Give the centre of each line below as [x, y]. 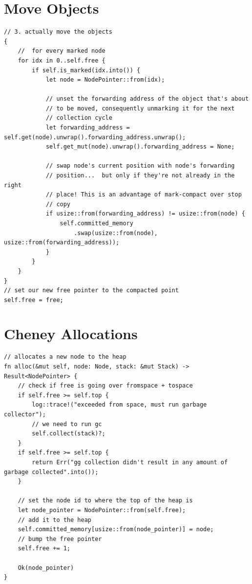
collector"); [25, 415]
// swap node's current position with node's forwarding [140, 166]
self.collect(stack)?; [69, 434]
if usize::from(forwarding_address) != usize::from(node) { [145, 214]
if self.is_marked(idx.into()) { [86, 70]
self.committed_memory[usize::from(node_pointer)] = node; [116, 530]
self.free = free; [34, 300]
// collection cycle [79, 118]
